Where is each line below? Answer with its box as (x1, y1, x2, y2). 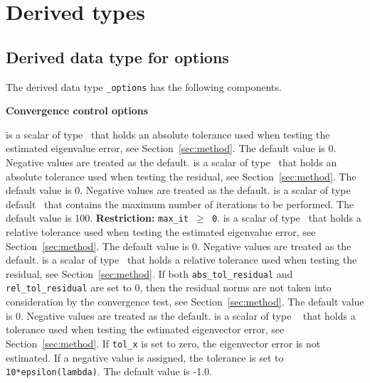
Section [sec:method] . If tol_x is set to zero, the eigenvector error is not (6, 335, 321, 350)
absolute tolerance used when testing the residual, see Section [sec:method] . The (6, 168, 356, 183)
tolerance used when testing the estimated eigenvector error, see (6, 322, 285, 337)
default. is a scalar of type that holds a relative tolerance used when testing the (6, 252, 357, 267)
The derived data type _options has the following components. (6, 79, 282, 94)
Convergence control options (6, 103, 149, 118)
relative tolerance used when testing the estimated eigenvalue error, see (6, 225, 316, 239)
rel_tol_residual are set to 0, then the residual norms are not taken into (6, 280, 332, 295)
